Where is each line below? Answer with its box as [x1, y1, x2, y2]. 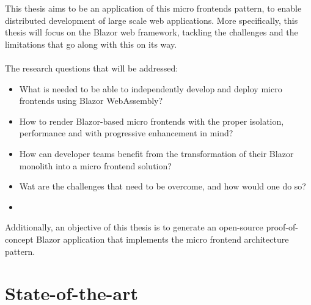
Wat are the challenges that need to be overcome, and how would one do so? [19, 180, 306, 193]
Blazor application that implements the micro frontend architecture [36, 232, 289, 245]
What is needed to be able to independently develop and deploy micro [19, 82, 282, 95]
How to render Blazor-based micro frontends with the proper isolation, [19, 114, 284, 127]
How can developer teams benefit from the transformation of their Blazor [19, 147, 294, 160]
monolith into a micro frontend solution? [19, 159, 172, 172]
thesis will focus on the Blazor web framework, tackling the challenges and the [5, 26, 298, 39]
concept [5, 232, 34, 245]
